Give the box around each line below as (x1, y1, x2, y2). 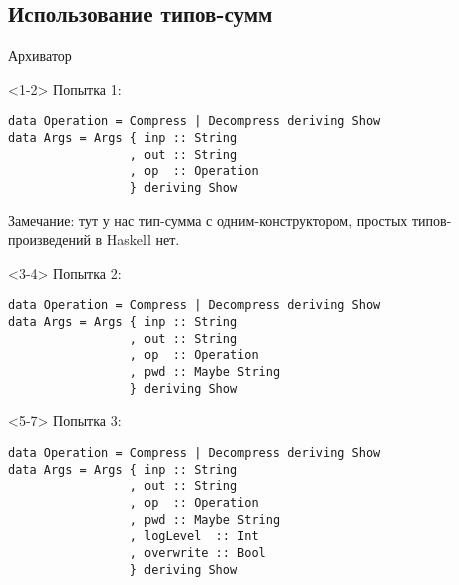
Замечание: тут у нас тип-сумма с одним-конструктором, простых (8, 209, 408, 230)
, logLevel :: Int (129, 529, 259, 544)
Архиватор (8, 45, 72, 66)
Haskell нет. (106, 229, 180, 250)
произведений (8, 229, 91, 250)
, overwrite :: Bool (129, 545, 266, 560)
